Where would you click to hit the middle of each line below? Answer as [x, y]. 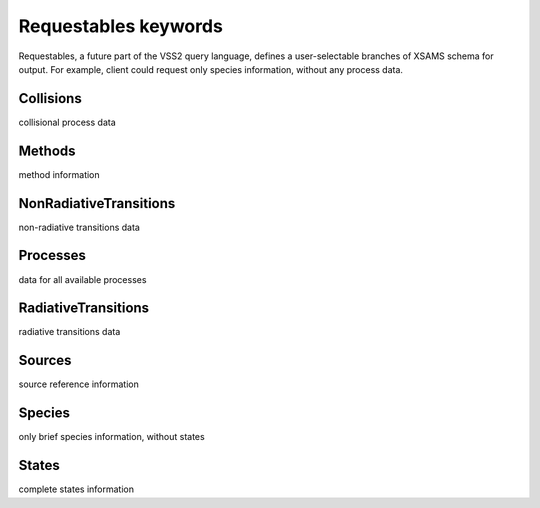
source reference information [78, 384]
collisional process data [67, 122]
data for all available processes [82, 279]
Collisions [50, 98]
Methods [47, 150]
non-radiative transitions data [79, 227]
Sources [45, 360]
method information [59, 174]
